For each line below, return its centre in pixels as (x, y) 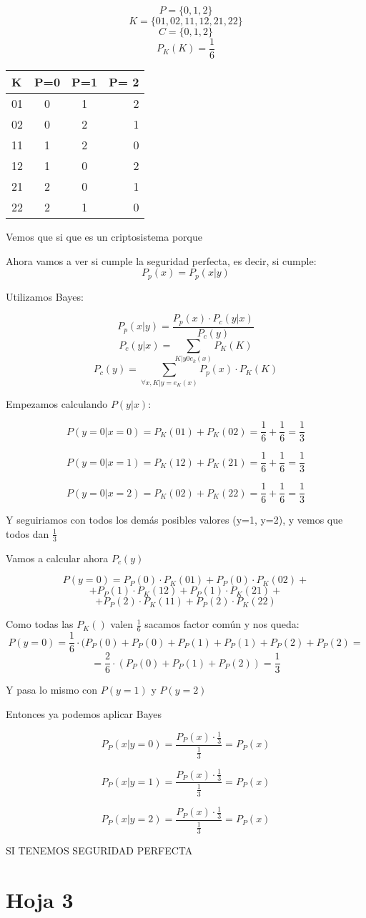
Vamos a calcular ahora (57, 558)
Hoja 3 (40, 899)
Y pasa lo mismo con (52, 690)
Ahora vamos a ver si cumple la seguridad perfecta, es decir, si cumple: (161, 260)
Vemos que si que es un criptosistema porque (104, 237)
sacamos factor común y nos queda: (222, 624)
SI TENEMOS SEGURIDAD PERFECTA (99, 850)
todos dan (28, 533)
